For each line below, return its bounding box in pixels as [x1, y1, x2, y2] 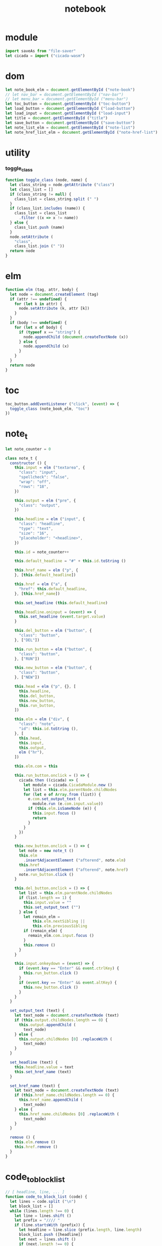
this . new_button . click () [23, 985, 79, 990]
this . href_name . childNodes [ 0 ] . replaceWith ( [18, 1111, 119, 1116]
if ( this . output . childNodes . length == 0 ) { [14, 1018, 108, 1023]
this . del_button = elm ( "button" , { [14, 628, 92, 633]
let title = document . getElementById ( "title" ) [5, 115, 108, 120]
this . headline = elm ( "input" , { [14, 516, 85, 522]
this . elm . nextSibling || [32, 919, 85, 924]
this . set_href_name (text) [14, 1069, 72, 1074]
